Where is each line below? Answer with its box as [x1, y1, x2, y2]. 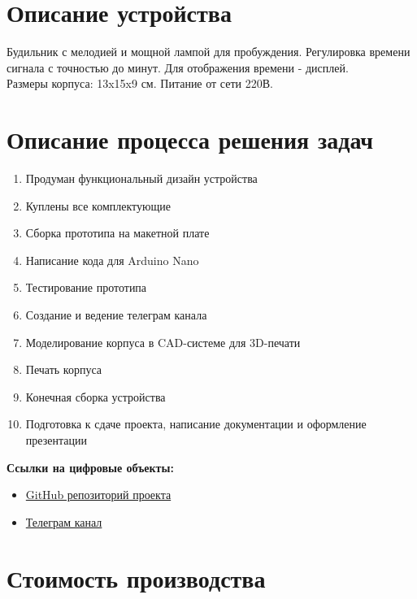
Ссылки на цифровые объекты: [7, 458, 174, 475]
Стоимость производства [7, 561, 266, 594]
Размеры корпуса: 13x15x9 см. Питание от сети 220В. [7, 75, 273, 92]
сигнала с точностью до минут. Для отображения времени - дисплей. [7, 59, 349, 76]
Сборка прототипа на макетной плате [25, 224, 210, 241]
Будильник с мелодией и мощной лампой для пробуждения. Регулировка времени [7, 43, 410, 60]
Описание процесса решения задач [7, 123, 374, 156]
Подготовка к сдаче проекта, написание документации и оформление [25, 415, 367, 432]
